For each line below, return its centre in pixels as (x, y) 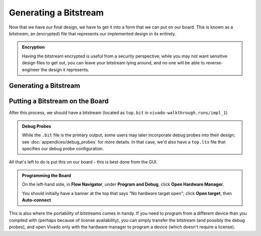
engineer (31, 70)
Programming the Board (46, 175)
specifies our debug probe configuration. (63, 148)
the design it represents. (65, 70)
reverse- (214, 63)
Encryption (33, 47)
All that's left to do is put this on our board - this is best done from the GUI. (83, 162)
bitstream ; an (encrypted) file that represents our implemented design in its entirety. (93, 33)
